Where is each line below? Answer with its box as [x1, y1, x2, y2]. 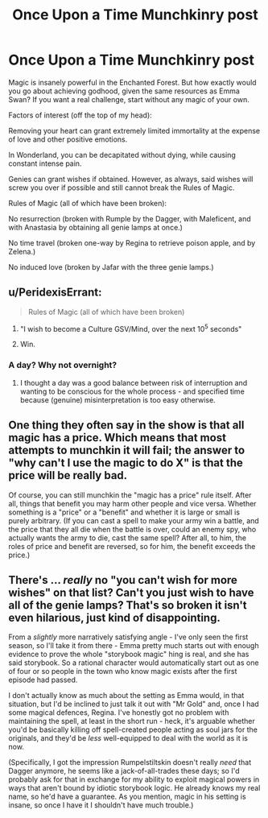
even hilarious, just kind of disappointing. [8, 610, 221, 625]
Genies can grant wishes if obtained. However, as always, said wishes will [8, 174, 254, 184]
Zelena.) [8, 246, 36, 256]
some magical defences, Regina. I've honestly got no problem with [8, 708, 229, 717]
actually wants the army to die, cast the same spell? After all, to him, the [8, 533, 247, 543]
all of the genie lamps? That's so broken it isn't [8, 598, 247, 612]
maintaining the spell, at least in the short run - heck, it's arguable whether [8, 717, 256, 726]
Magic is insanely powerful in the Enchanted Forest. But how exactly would [8, 77, 257, 87]
